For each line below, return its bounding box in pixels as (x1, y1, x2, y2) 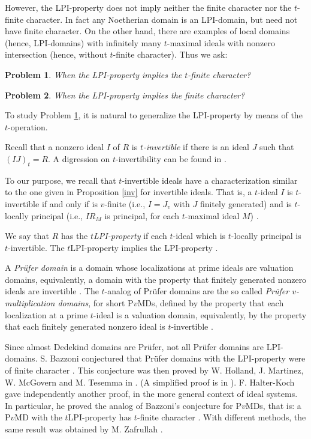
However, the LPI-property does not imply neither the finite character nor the (5, 1, 292, 13)
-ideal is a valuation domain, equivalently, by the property (93, 308, 307, 321)
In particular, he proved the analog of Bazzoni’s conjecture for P (5, 399, 242, 411)
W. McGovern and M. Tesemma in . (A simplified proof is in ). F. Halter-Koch (5, 375, 295, 388)
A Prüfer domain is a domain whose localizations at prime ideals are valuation (5, 261, 294, 274)
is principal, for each (104, 209, 180, 222)
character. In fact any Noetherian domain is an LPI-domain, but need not (26, 13, 298, 25)
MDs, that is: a (245, 399, 301, 411)
